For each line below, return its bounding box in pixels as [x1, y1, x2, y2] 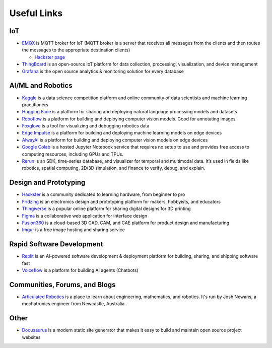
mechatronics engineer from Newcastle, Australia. [22, 301, 126, 307]
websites [22, 334, 41, 340]
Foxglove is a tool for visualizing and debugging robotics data [22, 123, 150, 129]
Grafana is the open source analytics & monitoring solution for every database [22, 68, 184, 74]
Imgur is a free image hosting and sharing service [22, 227, 125, 233]
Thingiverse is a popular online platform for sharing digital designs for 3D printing [22, 205, 191, 212]
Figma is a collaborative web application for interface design [22, 213, 148, 219]
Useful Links [9, 8, 63, 19]
